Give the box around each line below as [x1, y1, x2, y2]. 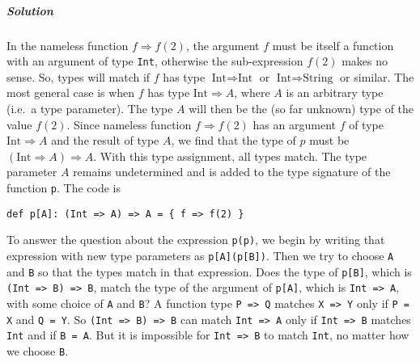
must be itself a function [272, 36, 394, 53]
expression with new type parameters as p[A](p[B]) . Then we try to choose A [6, 246, 394, 263]
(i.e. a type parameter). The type [6, 100, 173, 116]
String [303, 72, 333, 84]
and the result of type [51, 132, 159, 149]
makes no [342, 53, 388, 69]
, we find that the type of [171, 132, 296, 149]
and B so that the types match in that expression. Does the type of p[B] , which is [6, 263, 412, 280]
